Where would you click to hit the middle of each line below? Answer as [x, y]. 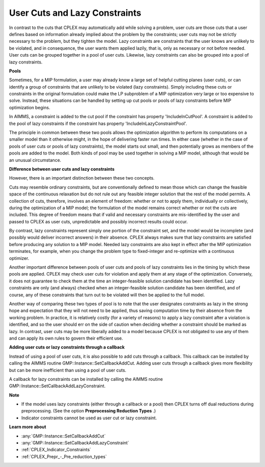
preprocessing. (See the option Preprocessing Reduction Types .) [89, 411]
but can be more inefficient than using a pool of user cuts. [68, 370]
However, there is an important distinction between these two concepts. [82, 178]
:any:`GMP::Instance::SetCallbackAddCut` [64, 436]
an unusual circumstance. [35, 160]
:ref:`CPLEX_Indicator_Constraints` [56, 450]
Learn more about [28, 427]
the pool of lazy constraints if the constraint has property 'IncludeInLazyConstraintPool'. [98, 124]
